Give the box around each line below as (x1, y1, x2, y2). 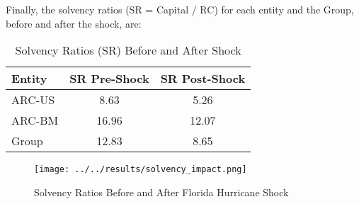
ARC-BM (11, 112, 59, 129)
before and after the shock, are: (6, 16, 142, 30)
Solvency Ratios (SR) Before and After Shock (15, 42, 241, 59)
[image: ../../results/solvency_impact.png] (34, 164, 247, 175)
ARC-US (11, 91, 55, 108)
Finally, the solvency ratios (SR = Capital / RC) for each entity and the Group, (6, 2, 354, 16)
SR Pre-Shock (69, 70, 149, 87)
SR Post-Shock (160, 70, 246, 87)
